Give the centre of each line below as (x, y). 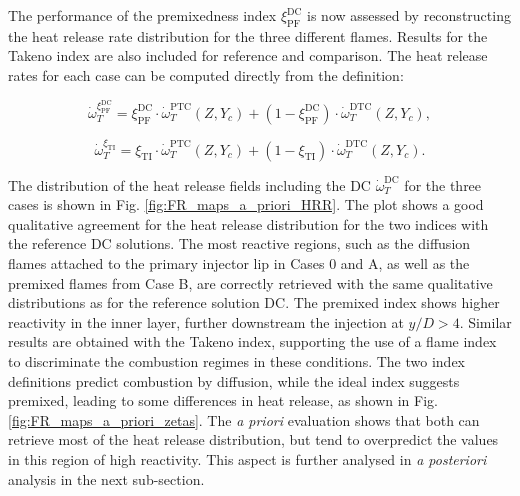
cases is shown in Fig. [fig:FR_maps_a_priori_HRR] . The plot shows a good (246, 204)
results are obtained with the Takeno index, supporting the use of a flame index (252, 341)
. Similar (485, 321)
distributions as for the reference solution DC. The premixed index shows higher (254, 302)
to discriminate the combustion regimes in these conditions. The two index (236, 361)
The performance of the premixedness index (142, 15)
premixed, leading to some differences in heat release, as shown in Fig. (223, 400)
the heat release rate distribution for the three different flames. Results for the (248, 35)
